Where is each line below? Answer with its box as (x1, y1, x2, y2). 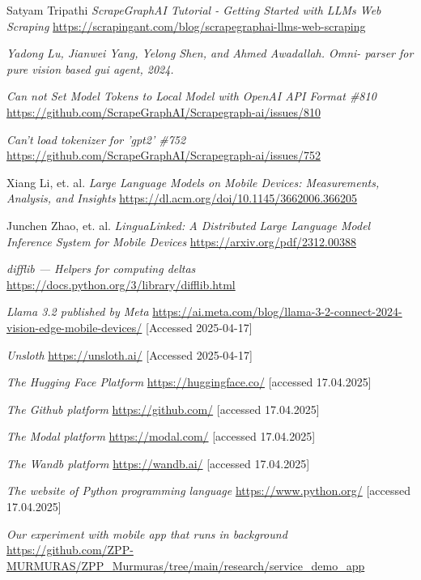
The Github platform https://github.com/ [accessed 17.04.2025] (6, 400, 320, 417)
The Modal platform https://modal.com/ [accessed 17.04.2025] (6, 428, 316, 445)
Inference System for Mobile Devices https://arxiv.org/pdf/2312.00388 (6, 232, 356, 249)
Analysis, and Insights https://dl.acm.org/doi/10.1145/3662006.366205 (6, 190, 358, 207)
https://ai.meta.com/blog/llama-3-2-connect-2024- (152, 303, 402, 320)
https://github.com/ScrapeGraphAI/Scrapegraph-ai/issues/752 (6, 147, 321, 164)
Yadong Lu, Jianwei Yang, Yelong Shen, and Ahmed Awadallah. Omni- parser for (6, 45, 414, 62)
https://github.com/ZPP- (6, 541, 134, 558)
